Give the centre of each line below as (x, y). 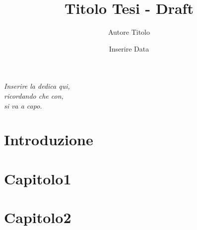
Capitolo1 (38, 178)
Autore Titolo (129, 32)
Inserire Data (129, 48)
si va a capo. (23, 105)
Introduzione (49, 140)
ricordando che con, (34, 95)
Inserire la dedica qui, (37, 86)
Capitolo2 (38, 217)
